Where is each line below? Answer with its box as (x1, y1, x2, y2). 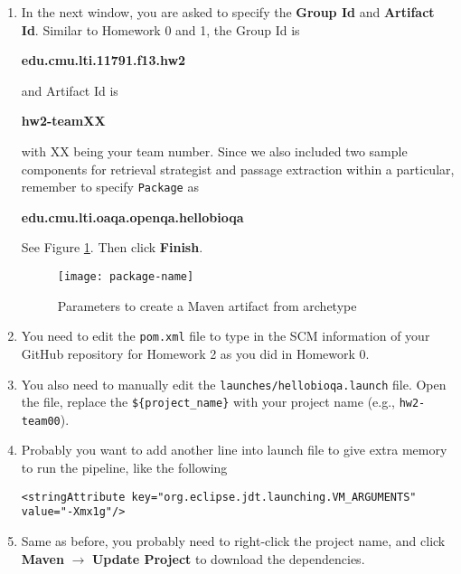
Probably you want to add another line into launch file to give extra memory (21, 440, 447, 459)
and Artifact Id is (21, 80, 118, 99)
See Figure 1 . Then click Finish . (21, 238, 203, 257)
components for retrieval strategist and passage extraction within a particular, (21, 159, 455, 178)
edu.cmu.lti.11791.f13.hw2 (21, 51, 186, 70)
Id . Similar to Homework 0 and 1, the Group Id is (21, 20, 300, 39)
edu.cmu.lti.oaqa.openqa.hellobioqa (21, 207, 244, 226)
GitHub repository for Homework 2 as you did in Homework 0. (21, 343, 370, 362)
